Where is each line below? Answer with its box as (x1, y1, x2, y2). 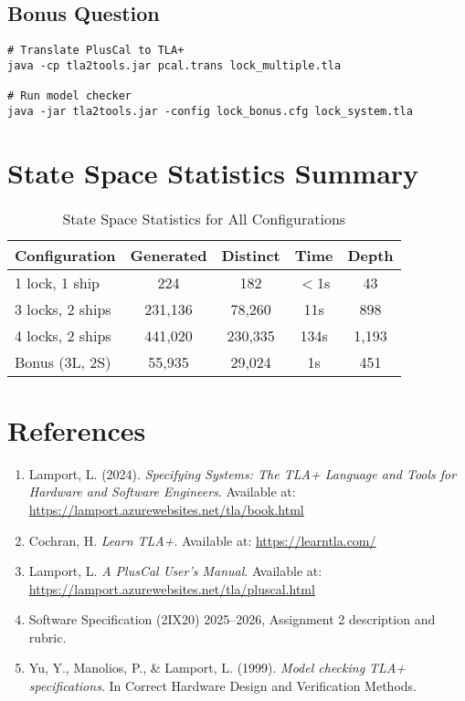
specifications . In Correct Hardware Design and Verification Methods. (28, 676, 417, 696)
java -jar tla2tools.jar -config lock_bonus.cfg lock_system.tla (7, 104, 413, 118)
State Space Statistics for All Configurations (62, 207, 346, 229)
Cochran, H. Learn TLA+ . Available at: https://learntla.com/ (28, 530, 376, 549)
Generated (130, 244, 207, 266)
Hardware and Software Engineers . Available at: (28, 482, 296, 501)
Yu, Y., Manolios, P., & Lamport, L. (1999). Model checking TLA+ (28, 658, 407, 677)
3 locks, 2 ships (15, 298, 111, 319)
